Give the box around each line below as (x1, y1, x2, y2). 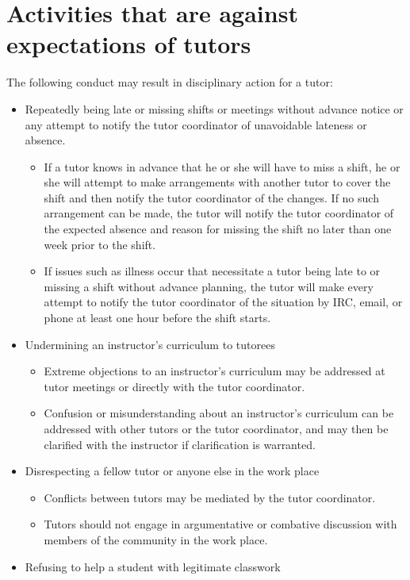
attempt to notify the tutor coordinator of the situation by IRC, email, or (44, 294, 403, 310)
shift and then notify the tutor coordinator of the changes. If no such (44, 189, 379, 205)
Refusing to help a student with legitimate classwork (25, 558, 281, 574)
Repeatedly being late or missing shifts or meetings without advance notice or (25, 100, 404, 117)
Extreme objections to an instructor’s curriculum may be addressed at (44, 363, 385, 379)
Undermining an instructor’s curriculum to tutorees (25, 336, 275, 352)
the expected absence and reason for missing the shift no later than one (44, 221, 392, 237)
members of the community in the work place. (44, 531, 268, 547)
